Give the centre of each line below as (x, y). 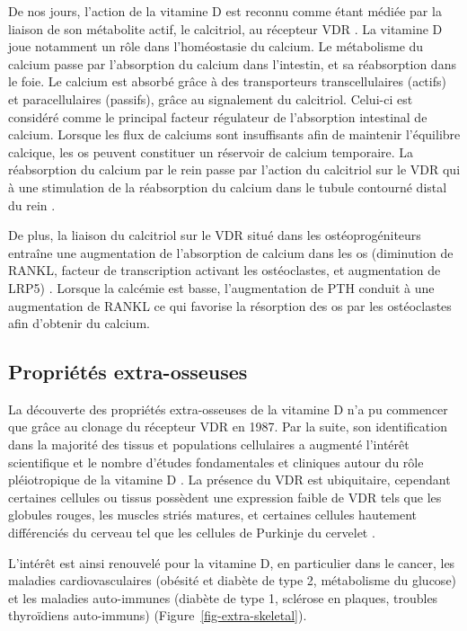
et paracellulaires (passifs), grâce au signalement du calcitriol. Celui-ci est (211, 98)
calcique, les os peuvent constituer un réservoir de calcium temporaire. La (211, 151)
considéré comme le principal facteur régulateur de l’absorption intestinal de (218, 116)
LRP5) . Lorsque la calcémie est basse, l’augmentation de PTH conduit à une (221, 287)
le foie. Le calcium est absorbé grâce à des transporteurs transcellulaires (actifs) (227, 81)
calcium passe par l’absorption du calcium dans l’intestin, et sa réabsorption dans (232, 63)
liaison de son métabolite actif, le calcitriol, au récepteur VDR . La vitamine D (225, 28)
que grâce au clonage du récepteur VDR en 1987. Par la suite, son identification (228, 427)
